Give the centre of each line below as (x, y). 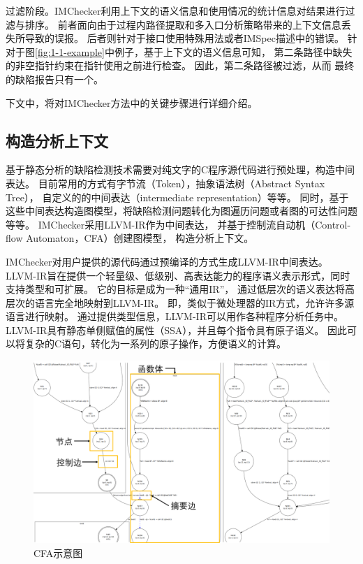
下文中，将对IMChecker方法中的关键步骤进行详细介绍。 (132, 102)
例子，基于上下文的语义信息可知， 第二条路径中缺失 (233, 51)
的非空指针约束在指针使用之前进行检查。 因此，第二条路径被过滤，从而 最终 (180, 65)
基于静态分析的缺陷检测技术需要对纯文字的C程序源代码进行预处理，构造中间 (180, 169)
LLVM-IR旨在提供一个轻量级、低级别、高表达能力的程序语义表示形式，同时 (178, 275)
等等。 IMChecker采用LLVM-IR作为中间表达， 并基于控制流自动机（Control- (178, 224)
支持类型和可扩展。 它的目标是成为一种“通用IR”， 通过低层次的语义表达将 (175, 289)
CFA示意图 (58, 552)
